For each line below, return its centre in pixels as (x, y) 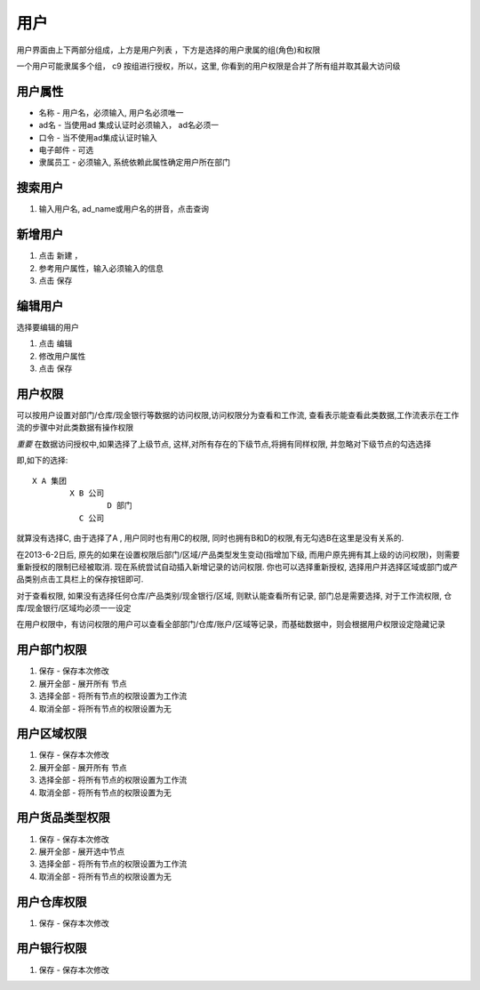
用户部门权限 (52, 650)
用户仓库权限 (52, 901)
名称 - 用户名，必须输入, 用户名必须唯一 (111, 112)
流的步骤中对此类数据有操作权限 (75, 428)
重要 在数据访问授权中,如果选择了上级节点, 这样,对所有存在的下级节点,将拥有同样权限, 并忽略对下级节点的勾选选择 (224, 444)
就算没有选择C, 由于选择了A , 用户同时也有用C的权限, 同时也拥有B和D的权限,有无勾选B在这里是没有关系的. (210, 538)
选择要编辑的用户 (48, 327)
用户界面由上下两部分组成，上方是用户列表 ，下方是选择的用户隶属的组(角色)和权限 (168, 50)
